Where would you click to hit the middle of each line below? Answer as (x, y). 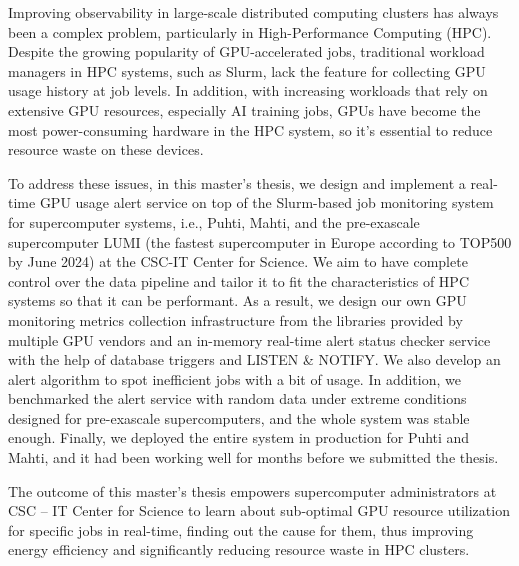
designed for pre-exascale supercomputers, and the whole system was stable (239, 417)
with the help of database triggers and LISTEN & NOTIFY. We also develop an (254, 359)
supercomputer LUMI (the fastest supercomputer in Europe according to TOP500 (260, 241)
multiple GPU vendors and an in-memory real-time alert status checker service (249, 339)
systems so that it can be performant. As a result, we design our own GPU (237, 300)
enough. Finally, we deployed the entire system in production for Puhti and (239, 437)
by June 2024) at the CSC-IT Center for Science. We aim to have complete (238, 261)
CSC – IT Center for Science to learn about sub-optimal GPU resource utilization (259, 510)
